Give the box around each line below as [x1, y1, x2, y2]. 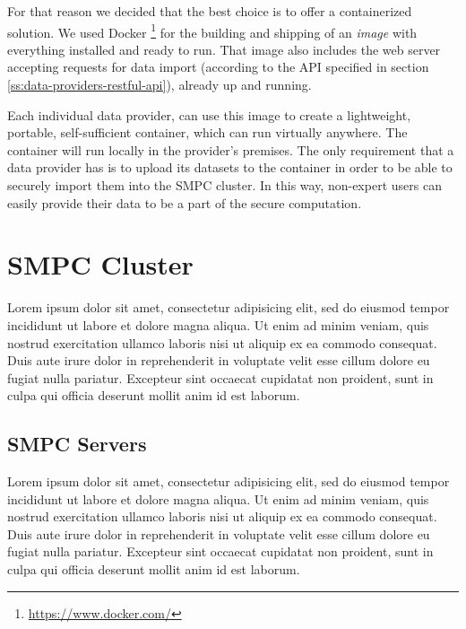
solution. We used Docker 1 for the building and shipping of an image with [7, 20, 418, 41]
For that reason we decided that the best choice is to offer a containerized [7, 2, 412, 20]
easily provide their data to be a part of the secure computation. [7, 193, 362, 212]
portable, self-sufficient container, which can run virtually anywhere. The [7, 123, 408, 142]
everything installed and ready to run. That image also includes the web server [7, 39, 441, 58]
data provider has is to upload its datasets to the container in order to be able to [7, 158, 453, 177]
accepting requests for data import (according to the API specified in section [7, 57, 429, 76]
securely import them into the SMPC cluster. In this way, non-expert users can [7, 176, 442, 194]
